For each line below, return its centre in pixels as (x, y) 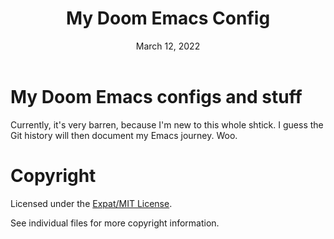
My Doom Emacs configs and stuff (156, 96)
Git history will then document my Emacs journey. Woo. (124, 135)
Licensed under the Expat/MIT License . (91, 203)
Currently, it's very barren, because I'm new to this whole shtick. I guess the (167, 124)
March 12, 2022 (168, 46)
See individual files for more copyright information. (115, 223)
